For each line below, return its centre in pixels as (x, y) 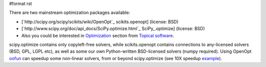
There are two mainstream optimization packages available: (70, 13)
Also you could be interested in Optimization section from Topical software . (98, 35)
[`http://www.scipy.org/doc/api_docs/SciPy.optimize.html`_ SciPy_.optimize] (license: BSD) (113, 29)
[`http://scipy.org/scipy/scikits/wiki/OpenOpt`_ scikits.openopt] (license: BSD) (100, 22)
